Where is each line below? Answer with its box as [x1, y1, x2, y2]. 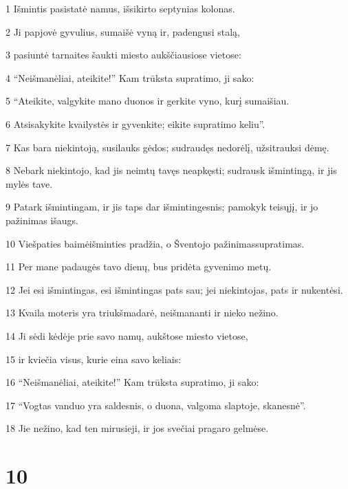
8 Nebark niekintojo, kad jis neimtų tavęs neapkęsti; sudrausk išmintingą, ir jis [6, 163, 337, 177]
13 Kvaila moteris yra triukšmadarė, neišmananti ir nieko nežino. [6, 305, 279, 320]
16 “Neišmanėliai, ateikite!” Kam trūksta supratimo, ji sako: [6, 375, 259, 389]
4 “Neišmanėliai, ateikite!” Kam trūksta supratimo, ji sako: [6, 70, 254, 85]
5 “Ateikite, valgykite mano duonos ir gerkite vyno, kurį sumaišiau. [6, 94, 290, 108]
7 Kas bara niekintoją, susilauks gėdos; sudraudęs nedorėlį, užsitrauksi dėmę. [6, 140, 329, 154]
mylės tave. [6, 176, 53, 191]
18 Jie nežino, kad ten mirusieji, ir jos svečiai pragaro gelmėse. [6, 421, 269, 435]
